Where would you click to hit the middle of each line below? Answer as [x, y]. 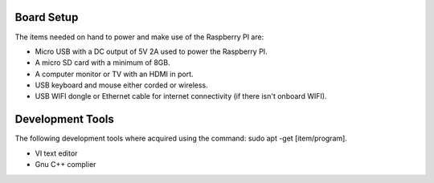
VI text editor [56, 153]
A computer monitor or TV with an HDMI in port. [114, 74]
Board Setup [47, 17]
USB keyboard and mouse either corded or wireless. [121, 85]
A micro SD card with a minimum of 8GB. [102, 63]
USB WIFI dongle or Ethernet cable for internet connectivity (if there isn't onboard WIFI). [181, 96]
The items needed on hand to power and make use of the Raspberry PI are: [139, 37]
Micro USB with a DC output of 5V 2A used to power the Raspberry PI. [151, 51]
